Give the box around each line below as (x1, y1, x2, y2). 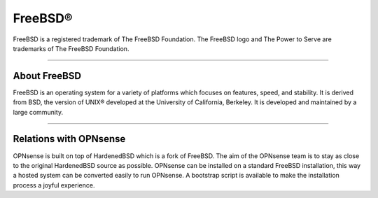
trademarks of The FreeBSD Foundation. (13, 44, 129, 52)
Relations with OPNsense (13, 133, 126, 145)
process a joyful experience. (13, 181, 95, 189)
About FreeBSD (13, 70, 82, 82)
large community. (13, 108, 63, 116)
